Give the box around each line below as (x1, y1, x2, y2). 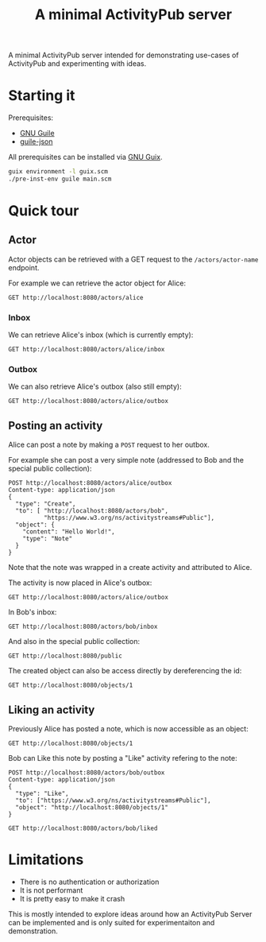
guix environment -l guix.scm (8, 168, 109, 176)
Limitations (8, 851, 84, 869)
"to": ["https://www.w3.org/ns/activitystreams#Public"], (15, 797, 212, 804)
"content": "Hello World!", (22, 528, 115, 536)
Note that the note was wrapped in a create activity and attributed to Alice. (8, 563, 253, 572)
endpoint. (8, 262, 40, 272)
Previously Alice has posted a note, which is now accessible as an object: (8, 724, 249, 734)
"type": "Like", (15, 789, 69, 798)
